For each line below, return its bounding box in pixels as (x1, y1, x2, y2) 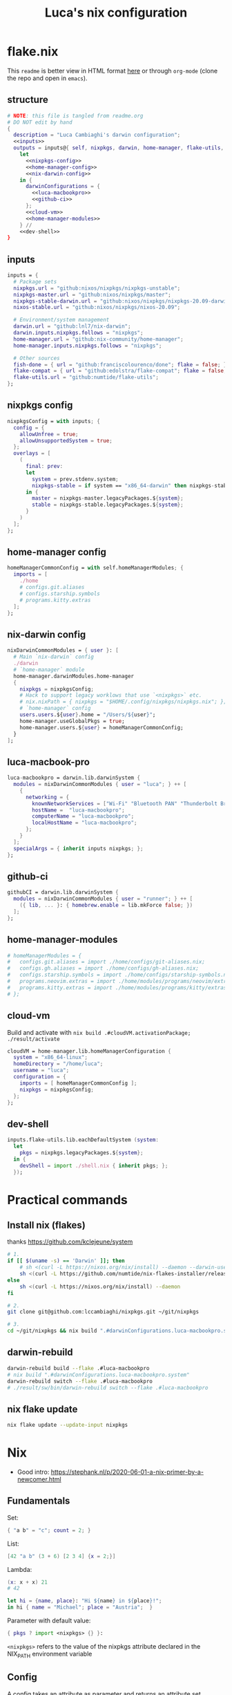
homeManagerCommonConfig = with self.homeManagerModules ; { (7, 565, 184, 572)
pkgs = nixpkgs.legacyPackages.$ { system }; (19, 1149, 144, 1156)
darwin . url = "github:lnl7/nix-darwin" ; (13, 323, 131, 330)
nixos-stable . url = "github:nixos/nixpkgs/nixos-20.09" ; (13, 304, 181, 311)
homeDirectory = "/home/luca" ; (13, 1060, 104, 1067)
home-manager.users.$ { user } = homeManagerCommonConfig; (19, 724, 184, 731)
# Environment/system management (13, 317, 110, 324)
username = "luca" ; (13, 1067, 70, 1074)
